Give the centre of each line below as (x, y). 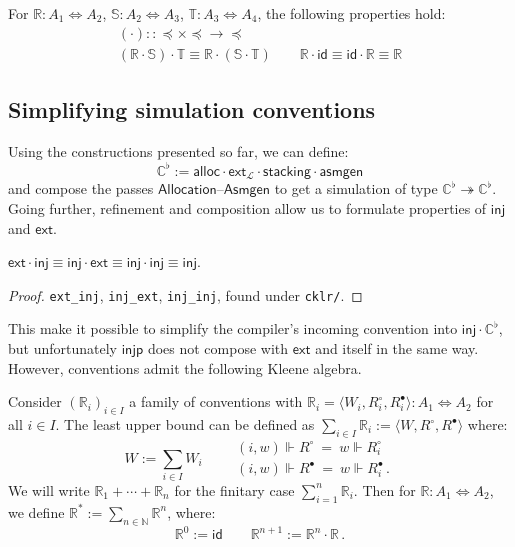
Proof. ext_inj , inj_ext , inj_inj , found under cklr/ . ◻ (185, 294)
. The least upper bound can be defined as (185, 424)
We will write (49, 489)
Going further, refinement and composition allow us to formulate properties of (247, 208)
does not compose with (218, 348)
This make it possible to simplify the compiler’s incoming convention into (233, 328)
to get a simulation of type (356, 188)
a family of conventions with (216, 401)
